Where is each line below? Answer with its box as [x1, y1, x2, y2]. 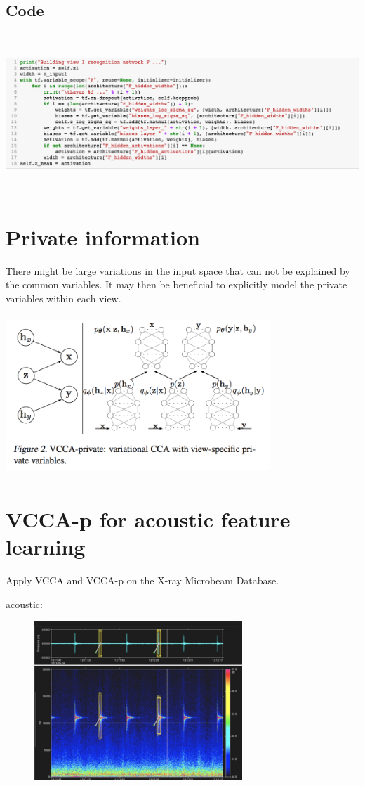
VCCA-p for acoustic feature [6, 505, 291, 534]
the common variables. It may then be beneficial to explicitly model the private [6, 277, 347, 292]
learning [6, 532, 86, 561]
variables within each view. [6, 290, 121, 305]
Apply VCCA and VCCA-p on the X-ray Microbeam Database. [6, 573, 279, 588]
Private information [6, 222, 201, 251]
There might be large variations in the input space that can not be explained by [6, 263, 350, 278]
